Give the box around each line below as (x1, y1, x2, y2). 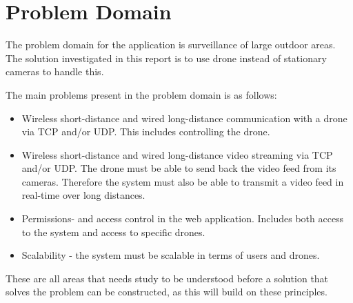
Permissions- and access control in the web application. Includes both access (21, 211, 344, 226)
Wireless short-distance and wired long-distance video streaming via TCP (21, 147, 333, 162)
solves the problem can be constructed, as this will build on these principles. (6, 284, 327, 299)
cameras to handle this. (6, 64, 104, 79)
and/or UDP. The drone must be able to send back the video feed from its (21, 161, 336, 175)
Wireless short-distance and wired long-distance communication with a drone (21, 110, 347, 125)
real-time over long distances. (21, 188, 145, 202)
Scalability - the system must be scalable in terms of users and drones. (21, 248, 320, 262)
